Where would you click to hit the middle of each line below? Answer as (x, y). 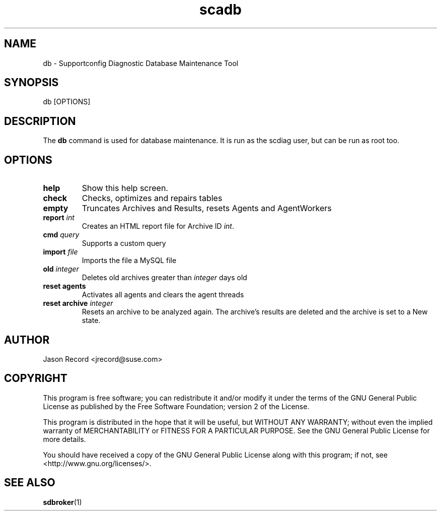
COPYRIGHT (36, 378)
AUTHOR (27, 340)
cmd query (61, 235)
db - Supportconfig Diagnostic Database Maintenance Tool (141, 63)
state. (91, 320)
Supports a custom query (124, 243)
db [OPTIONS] (67, 102)
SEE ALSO (30, 483)
